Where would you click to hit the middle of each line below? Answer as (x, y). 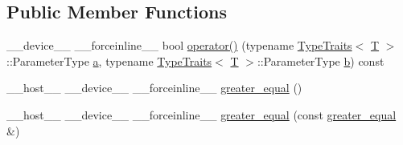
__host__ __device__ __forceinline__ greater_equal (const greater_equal (201, 114)
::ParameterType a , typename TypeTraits (109, 60)
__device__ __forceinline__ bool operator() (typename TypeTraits (179, 45)
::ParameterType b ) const (321, 60)
